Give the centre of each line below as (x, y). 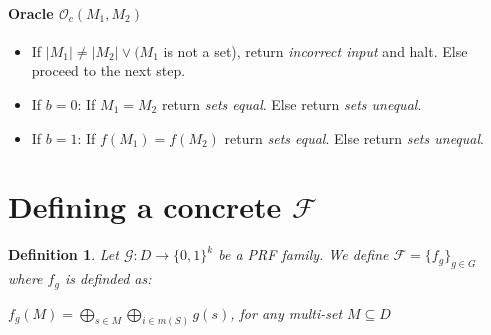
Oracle (31, 12)
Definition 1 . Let (63, 254)
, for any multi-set (286, 312)
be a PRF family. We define (303, 254)
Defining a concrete (145, 206)
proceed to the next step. (108, 70)
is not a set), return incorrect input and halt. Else (315, 50)
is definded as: (108, 278)
